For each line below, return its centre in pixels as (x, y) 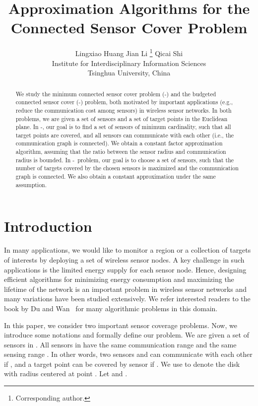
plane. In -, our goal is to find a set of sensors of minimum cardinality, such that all (123, 127)
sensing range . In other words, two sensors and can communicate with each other (128, 354)
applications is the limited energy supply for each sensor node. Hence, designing (125, 269)
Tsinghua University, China (129, 73)
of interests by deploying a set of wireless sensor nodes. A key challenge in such (124, 259)
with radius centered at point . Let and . (66, 373)
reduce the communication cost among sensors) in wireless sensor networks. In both (124, 110)
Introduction (48, 226)
